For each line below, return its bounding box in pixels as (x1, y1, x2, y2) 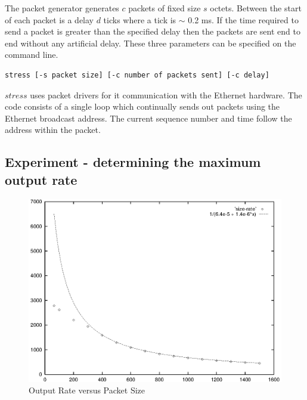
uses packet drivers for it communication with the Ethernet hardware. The (30, 88, 302, 101)
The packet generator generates (5, 2, 119, 14)
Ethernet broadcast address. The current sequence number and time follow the (5, 111, 292, 124)
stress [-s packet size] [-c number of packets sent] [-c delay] (5, 70, 269, 79)
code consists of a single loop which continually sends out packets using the (5, 100, 280, 113)
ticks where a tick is (103, 13, 176, 26)
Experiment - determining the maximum (5, 153, 261, 171)
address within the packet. (5, 123, 101, 136)
